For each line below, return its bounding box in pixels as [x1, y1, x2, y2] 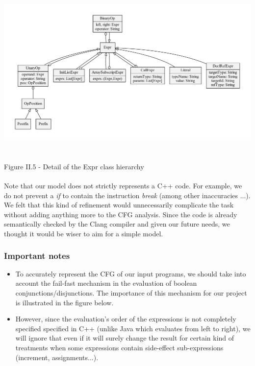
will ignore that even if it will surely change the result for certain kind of [15, 333, 234, 343]
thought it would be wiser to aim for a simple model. [4, 229, 163, 238]
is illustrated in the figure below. [15, 297, 114, 307]
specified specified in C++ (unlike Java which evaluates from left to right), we [15, 323, 251, 333]
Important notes [4, 249, 70, 261]
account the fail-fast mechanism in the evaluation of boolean [15, 278, 197, 288]
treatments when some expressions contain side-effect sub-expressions [15, 342, 224, 352]
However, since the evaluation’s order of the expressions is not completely [15, 314, 236, 324]
